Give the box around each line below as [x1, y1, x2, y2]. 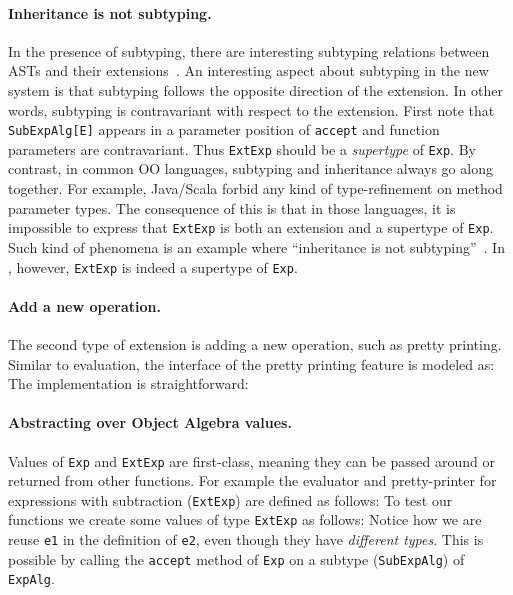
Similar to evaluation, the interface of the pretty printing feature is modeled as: [8, 353, 495, 374]
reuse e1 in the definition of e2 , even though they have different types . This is [8, 529, 484, 550]
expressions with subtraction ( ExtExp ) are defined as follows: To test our [8, 489, 453, 510]
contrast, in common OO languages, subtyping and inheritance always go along [8, 158, 493, 179]
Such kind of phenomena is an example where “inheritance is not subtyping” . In [8, 236, 505, 257]
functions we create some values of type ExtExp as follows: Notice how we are [8, 509, 482, 530]
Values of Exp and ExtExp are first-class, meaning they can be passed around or [8, 450, 496, 471]
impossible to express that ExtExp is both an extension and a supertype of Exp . [8, 217, 494, 238]
